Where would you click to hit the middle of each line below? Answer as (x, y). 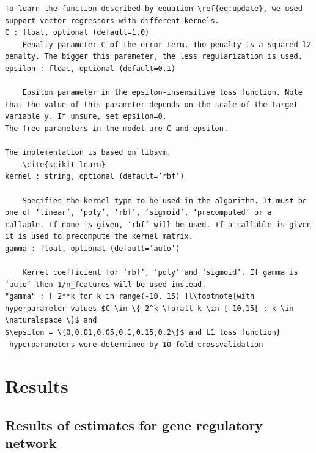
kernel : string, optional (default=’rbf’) (95, 177)
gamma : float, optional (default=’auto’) (93, 248)
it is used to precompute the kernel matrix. (99, 237)
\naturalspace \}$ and (51, 320)
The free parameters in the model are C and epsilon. (117, 128)
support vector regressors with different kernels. (112, 21)
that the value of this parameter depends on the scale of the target (152, 104)
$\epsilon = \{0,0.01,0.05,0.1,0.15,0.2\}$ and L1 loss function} (143, 333)
